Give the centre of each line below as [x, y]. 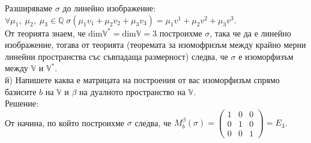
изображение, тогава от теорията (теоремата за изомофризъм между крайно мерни [155, 45]
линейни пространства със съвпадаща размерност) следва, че [116, 56]
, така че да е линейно [250, 33]
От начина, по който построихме [65, 122]
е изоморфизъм [266, 56]
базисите [21, 91]
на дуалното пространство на [132, 91]
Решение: [22, 103]
